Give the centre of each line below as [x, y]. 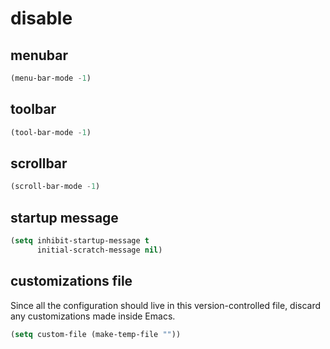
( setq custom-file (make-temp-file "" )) [96, 334]
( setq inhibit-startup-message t [80, 241]
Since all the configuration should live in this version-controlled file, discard [166, 305]
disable [41, 18]
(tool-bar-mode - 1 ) [51, 132]
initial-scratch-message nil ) [99, 250]
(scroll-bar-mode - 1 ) [55, 187]
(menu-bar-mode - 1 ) [51, 78]
